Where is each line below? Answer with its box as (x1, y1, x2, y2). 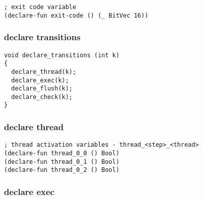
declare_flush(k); (11, 85, 73, 92)
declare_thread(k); (11, 68, 77, 75)
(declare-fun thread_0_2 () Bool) (4, 166, 120, 174)
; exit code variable (4, 4, 77, 11)
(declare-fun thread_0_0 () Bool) (4, 150, 120, 157)
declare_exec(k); (11, 76, 69, 84)
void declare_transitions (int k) (4, 51, 120, 59)
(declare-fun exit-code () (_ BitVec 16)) (4, 12, 149, 19)
